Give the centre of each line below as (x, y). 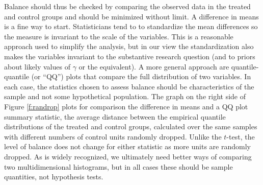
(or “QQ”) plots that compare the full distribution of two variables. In (141, 76)
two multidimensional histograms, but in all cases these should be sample (119, 166)
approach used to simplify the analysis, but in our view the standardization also (129, 46)
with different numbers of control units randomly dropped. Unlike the (113, 136)
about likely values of (37, 66)
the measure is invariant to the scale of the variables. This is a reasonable (119, 36)
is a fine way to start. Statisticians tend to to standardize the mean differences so (131, 26)
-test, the (241, 136)
